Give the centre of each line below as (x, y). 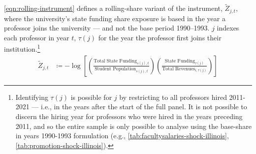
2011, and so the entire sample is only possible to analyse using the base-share (133, 126)
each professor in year (37, 37)
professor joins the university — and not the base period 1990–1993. (107, 28)
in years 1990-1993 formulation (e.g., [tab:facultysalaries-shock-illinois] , (122, 136)
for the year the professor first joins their (160, 37)
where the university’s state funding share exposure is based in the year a (115, 18)
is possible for (91, 97)
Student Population (115, 69)
